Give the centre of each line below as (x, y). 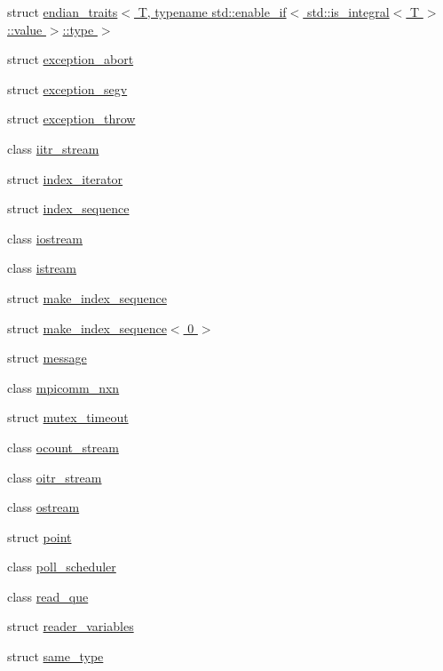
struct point (40, 536)
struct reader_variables (71, 626)
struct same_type (55, 656)
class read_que (48, 596)
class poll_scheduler (62, 567)
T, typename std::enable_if (212, 12)
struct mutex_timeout (68, 417)
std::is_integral (348, 12)
